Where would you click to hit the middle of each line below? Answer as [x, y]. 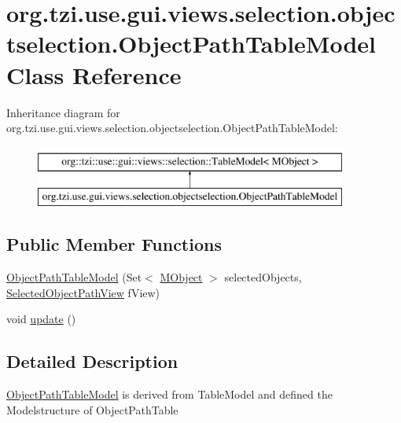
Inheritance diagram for [63, 112]
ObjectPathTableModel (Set [74, 277]
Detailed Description [92, 361]
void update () [41, 319]
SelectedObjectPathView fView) [83, 292]
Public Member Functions [114, 244]
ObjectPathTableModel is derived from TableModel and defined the [169, 394]
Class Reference [94, 74]
